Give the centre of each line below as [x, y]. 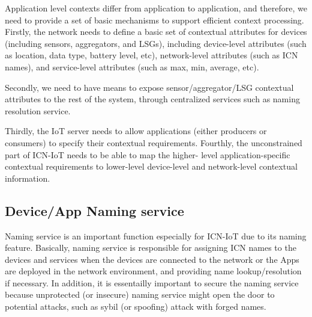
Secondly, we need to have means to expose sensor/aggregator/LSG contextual [149, 87]
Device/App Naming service [94, 210]
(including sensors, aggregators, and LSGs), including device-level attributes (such [156, 43]
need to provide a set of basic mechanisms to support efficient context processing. [154, 20]
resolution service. [38, 110]
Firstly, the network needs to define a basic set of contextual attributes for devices [156, 32]
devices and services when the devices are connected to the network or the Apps [152, 259]
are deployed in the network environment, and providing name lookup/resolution [153, 271]
